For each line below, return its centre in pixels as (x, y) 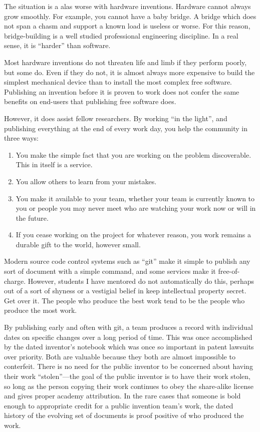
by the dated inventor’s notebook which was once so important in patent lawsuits (129, 347)
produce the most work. (41, 310)
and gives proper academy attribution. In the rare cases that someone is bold (122, 396)
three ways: (21, 138)
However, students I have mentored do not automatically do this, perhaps (141, 281)
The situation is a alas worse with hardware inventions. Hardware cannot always (127, 6)
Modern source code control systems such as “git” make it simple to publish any (127, 261)
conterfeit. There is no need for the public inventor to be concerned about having (128, 366)
